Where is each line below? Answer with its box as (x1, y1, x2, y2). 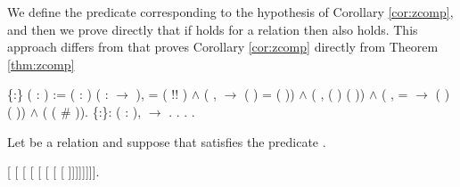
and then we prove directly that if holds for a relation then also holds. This (7, 20, 418, 38)
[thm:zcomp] (7, 54, 75, 73)
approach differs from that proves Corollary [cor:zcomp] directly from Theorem (7, 37, 439, 56)
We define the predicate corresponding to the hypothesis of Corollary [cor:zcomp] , (7, 3, 454, 20)
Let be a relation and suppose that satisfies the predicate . (7, 132, 326, 150)
